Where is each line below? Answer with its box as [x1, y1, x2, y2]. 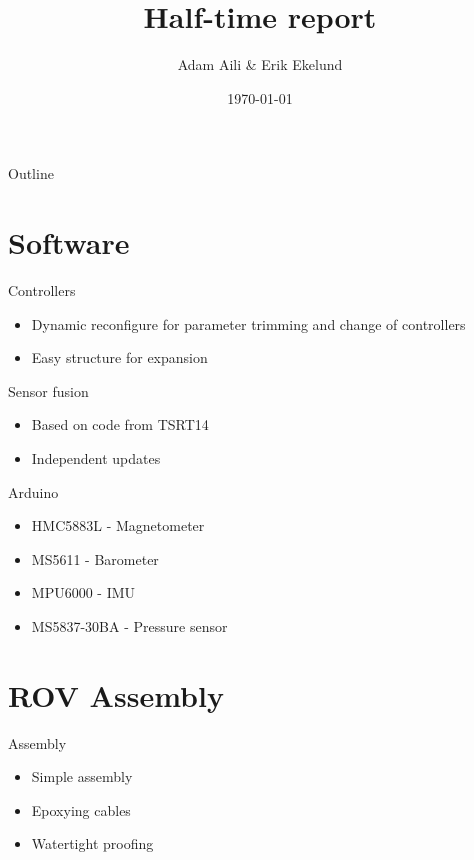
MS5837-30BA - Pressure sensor [31, 615, 228, 636]
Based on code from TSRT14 [31, 414, 209, 435]
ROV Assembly [8, 674, 224, 715]
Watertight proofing [31, 833, 154, 854]
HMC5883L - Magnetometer [31, 515, 205, 536]
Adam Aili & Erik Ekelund [177, 54, 343, 75]
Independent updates [31, 448, 161, 468]
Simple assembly [31, 766, 133, 787]
